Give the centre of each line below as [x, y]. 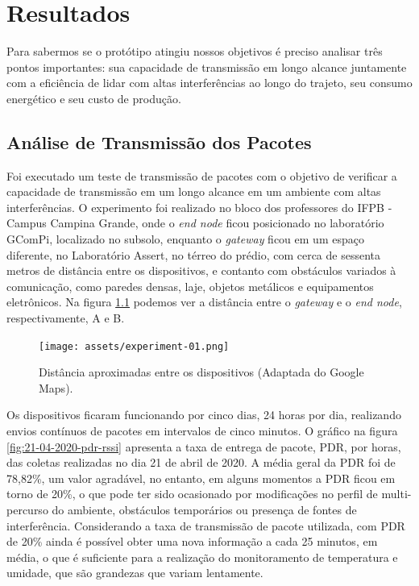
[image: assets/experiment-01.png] [134, 346]
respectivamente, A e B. [66, 318]
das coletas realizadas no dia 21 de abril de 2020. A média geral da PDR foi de [201, 462]
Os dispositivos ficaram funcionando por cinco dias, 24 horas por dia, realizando [204, 415]
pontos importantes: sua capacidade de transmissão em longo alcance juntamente [207, 66]
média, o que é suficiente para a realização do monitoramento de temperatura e [202, 557]
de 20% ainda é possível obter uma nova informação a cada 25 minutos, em [192, 541]
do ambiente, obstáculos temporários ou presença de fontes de [204, 510]
